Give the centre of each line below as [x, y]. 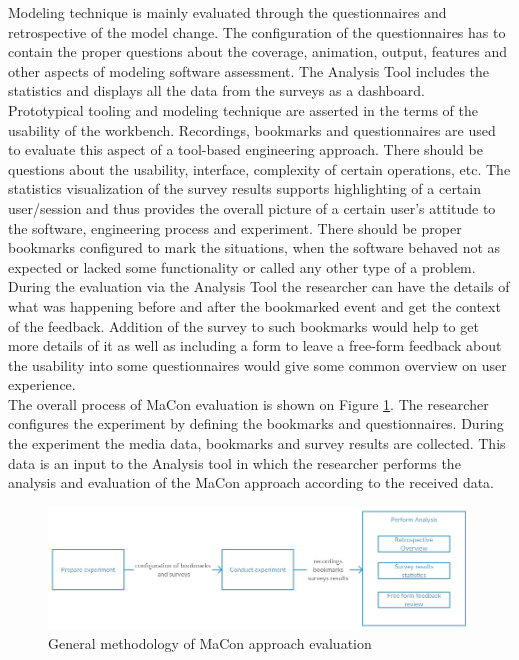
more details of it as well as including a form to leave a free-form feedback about [255, 345]
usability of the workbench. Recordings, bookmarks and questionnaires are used [252, 129]
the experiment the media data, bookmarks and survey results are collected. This [257, 443]
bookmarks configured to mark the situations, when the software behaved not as [254, 247]
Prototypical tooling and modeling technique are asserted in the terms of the [243, 109]
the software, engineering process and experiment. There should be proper [235, 227]
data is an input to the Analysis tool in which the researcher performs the [234, 462]
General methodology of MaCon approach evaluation [210, 643]
